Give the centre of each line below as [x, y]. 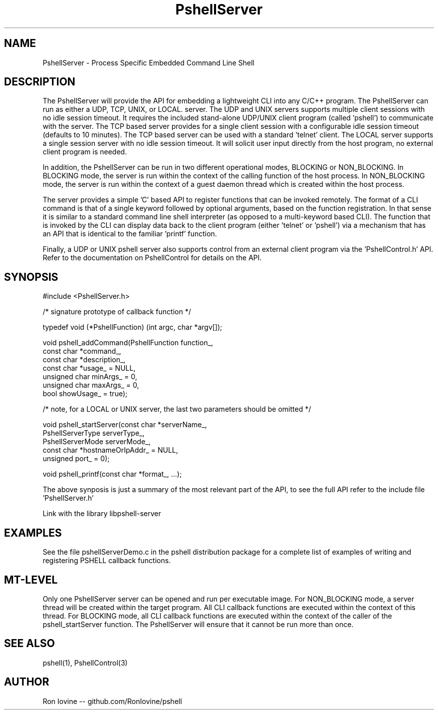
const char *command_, [82, 351]
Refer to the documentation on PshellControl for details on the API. [152, 258]
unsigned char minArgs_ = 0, [90, 377]
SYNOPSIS [31, 277]
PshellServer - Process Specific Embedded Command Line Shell [148, 62]
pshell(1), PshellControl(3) [85, 663]
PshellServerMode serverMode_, [97, 442]
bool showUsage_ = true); [85, 394]
